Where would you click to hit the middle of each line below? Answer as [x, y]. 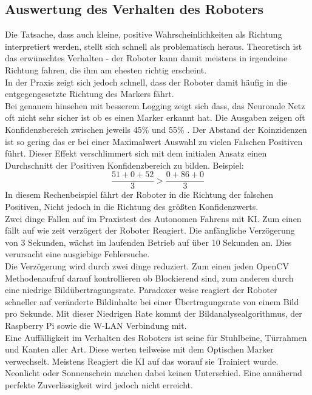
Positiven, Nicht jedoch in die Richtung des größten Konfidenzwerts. [132, 206]
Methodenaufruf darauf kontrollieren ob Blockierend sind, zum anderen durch [149, 278]
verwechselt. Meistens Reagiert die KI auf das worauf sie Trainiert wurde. [142, 361]
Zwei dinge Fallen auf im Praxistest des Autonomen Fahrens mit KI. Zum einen [153, 218]
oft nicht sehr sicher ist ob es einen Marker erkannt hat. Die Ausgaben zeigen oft [155, 117]
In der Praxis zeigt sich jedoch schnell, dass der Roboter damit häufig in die [146, 82]
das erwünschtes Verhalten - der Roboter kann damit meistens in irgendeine [146, 58]
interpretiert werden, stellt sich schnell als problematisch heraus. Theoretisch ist [154, 46]
